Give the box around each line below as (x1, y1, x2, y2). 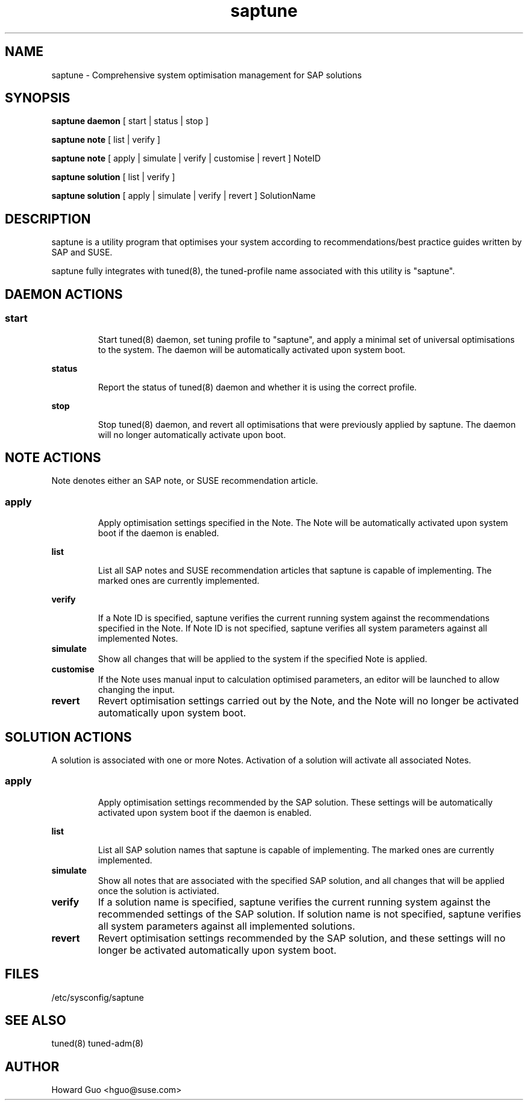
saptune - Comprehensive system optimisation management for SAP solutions (51, 69, 362, 80)
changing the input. (98, 684, 175, 695)
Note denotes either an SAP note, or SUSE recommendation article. (51, 475, 318, 486)
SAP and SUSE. (51, 247, 113, 258)
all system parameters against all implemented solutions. (98, 919, 355, 932)
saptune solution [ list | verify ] (51, 172, 175, 183)
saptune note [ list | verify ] (51, 134, 160, 145)
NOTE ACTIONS (5, 449, 101, 465)
